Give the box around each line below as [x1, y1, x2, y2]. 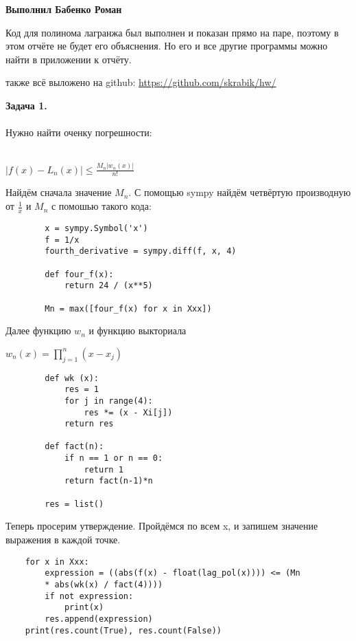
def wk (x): [45, 373, 99, 383]
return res [64, 419, 114, 429]
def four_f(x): [45, 269, 114, 279]
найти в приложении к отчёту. [5, 52, 132, 66]
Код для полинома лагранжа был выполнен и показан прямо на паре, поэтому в [5, 25, 339, 39]
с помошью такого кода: [51, 199, 152, 213]
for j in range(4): [64, 395, 153, 406]
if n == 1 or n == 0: [64, 453, 163, 464]
